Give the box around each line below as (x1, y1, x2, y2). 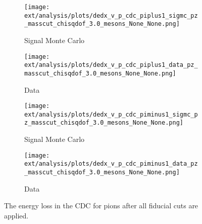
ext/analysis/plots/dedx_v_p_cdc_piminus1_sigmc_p (24, 110, 198, 118)
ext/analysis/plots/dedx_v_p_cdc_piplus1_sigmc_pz (24, 12, 198, 19)
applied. (4, 210, 29, 220)
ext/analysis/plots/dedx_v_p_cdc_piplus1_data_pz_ (24, 61, 198, 69)
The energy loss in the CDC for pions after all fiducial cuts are (4, 200, 198, 211)
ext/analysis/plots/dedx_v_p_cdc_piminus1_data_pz (24, 160, 198, 168)
